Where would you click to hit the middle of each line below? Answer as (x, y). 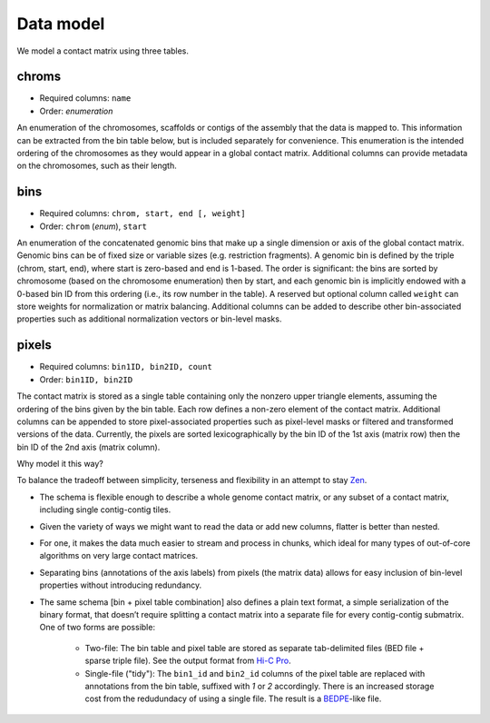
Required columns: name (85, 98)
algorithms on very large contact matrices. (119, 556)
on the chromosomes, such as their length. (97, 166)
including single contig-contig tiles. (105, 510)
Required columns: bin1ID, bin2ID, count (126, 367)
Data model (61, 24)
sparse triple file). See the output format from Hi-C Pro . (188, 661)
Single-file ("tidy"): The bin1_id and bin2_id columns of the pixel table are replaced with (255, 673)
